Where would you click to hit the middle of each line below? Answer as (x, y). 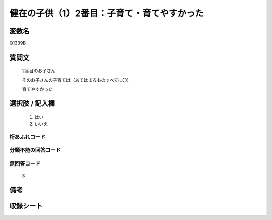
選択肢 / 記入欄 (32, 104)
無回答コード (25, 163)
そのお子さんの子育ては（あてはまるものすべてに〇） (77, 80)
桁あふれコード (27, 137)
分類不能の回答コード (35, 150)
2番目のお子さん (39, 71)
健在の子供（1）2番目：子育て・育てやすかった (107, 13)
